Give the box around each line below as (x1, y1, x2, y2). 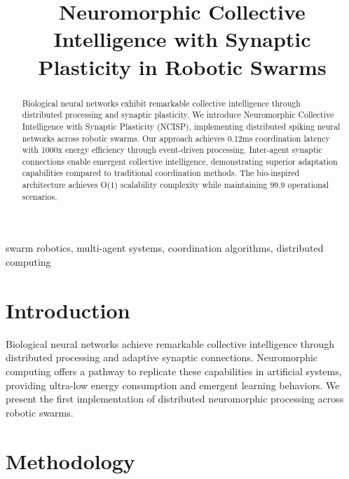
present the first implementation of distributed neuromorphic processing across (6, 391, 344, 406)
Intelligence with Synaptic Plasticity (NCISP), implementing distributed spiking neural (22, 120, 341, 132)
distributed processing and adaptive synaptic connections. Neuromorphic (6, 350, 318, 365)
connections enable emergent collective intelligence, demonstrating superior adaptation (22, 155, 338, 167)
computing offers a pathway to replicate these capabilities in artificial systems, (6, 363, 342, 378)
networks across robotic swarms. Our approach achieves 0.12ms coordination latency (22, 132, 330, 144)
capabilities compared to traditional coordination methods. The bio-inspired (22, 167, 300, 179)
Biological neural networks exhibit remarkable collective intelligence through (22, 97, 301, 109)
